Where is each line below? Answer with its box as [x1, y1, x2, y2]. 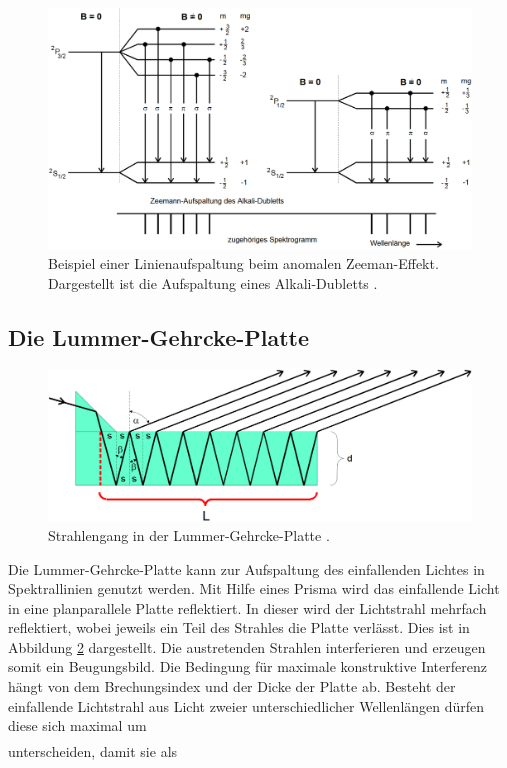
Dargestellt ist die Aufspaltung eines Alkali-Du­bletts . [48, 272, 378, 293]
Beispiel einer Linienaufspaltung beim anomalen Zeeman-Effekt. [48, 252, 439, 273]
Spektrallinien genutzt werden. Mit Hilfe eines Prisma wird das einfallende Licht [8, 578, 500, 599]
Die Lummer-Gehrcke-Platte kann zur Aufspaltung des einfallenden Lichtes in [8, 558, 485, 579]
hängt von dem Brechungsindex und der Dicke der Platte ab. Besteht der [8, 676, 456, 697]
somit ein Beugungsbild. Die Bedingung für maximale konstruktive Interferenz [8, 656, 487, 677]
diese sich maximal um [8, 715, 147, 736]
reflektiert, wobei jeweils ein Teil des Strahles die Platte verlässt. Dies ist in [8, 617, 470, 638]
